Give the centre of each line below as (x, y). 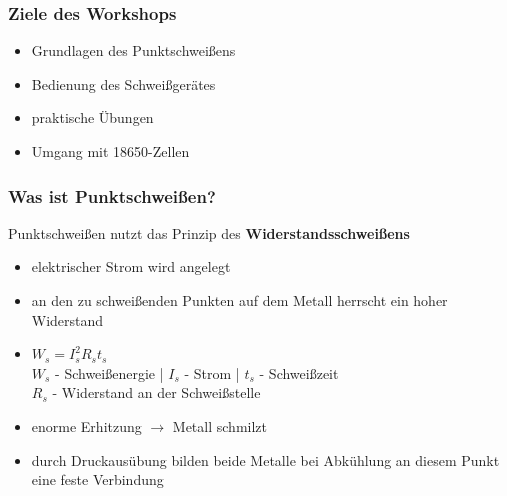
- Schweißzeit (299, 372)
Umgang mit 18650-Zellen (110, 151)
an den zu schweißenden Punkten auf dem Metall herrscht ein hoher (239, 300)
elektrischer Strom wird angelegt (131, 266)
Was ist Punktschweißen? (112, 195)
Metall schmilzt (219, 425)
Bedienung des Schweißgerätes (123, 83)
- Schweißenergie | (109, 372)
